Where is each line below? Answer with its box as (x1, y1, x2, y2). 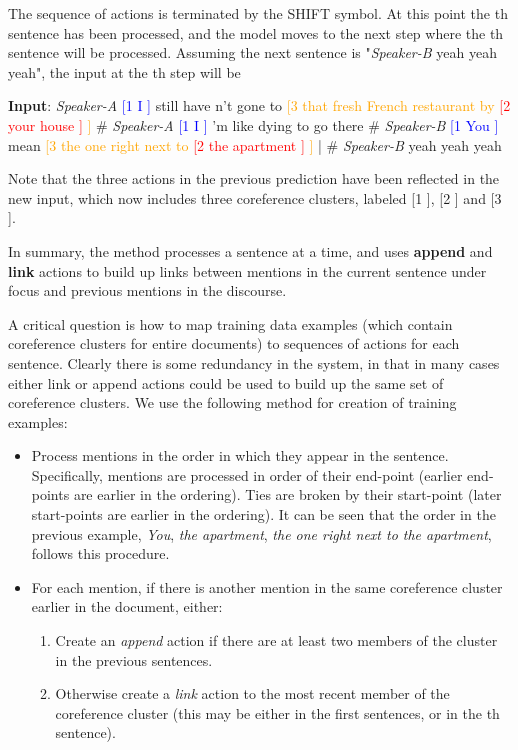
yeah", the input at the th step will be (8, 61, 241, 82)
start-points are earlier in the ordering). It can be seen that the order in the (31, 504, 496, 525)
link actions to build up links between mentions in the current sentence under (8, 260, 487, 281)
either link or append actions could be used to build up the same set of (8, 372, 444, 393)
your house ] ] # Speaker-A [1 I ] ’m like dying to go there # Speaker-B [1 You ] (8, 114, 499, 135)
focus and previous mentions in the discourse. (8, 280, 287, 301)
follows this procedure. (31, 543, 170, 564)
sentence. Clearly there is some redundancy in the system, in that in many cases (8, 352, 500, 373)
